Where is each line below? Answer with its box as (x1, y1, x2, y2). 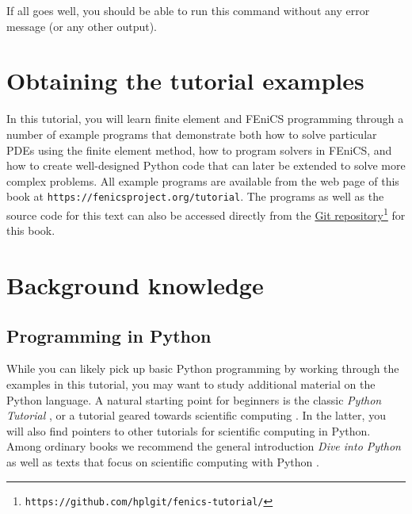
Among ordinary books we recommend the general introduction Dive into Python (6, 438, 401, 455)
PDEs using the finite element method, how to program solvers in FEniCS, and (6, 141, 392, 158)
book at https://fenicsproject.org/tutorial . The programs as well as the (6, 188, 384, 205)
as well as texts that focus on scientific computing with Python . (6, 453, 319, 470)
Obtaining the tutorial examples (6, 64, 364, 97)
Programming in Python (6, 323, 212, 347)
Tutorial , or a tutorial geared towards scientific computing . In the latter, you (6, 407, 386, 424)
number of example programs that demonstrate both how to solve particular (6, 125, 377, 142)
